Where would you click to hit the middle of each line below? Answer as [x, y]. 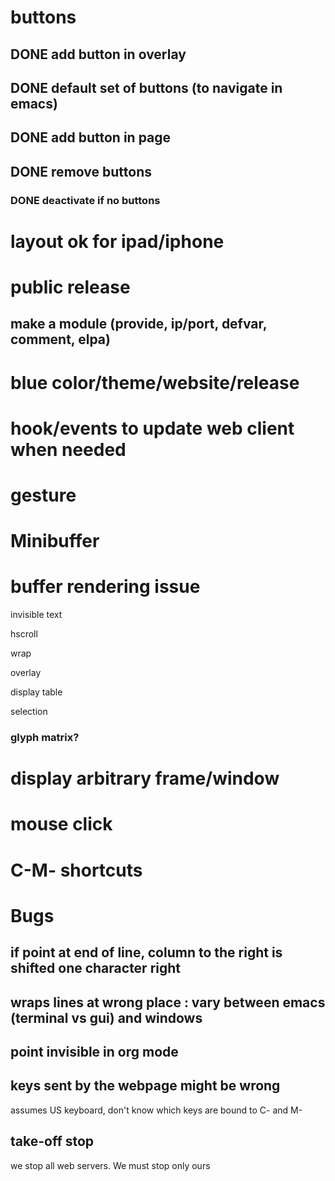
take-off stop [52, 1141]
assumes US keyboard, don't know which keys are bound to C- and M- [156, 1110]
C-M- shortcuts [76, 870]
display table [36, 692]
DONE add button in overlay [98, 54]
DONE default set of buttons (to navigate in [146, 87]
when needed [68, 449]
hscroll [24, 634]
